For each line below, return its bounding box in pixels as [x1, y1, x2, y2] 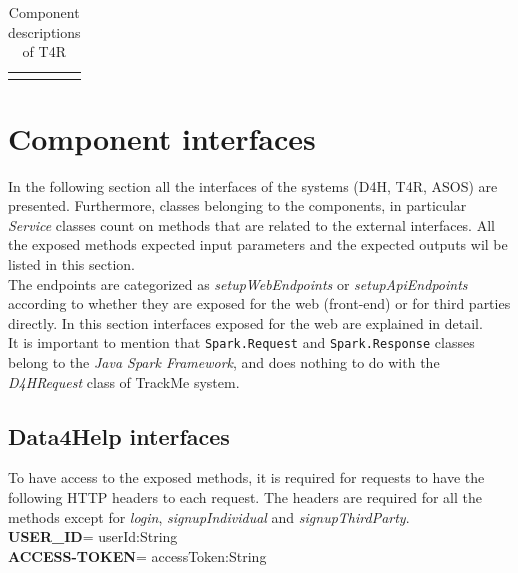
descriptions [8, 21, 81, 42]
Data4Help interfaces [8, 420, 230, 451]
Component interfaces [8, 117, 316, 158]
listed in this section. [8, 254, 136, 275]
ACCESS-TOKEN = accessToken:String [8, 545, 267, 566]
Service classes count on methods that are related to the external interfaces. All [8, 214, 495, 235]
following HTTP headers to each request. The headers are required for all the [8, 487, 482, 508]
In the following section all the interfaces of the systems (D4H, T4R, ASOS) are [8, 175, 498, 196]
